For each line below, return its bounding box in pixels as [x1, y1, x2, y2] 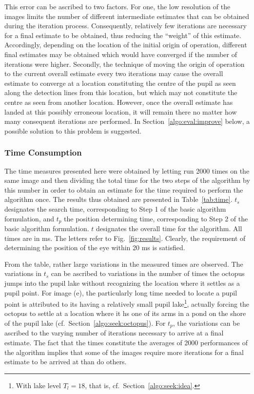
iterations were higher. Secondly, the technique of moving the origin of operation [4, 59, 245, 69]
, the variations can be [173, 317, 240, 328]
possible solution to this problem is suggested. [4, 125, 141, 136]
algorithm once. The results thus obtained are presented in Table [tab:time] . [4, 194, 233, 204]
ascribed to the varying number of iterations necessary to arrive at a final [4, 328, 224, 338]
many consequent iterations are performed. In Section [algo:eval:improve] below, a [4, 116, 250, 126]
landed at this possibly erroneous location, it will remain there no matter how [4, 106, 237, 117]
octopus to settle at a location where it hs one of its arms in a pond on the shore [4, 308, 246, 318]
